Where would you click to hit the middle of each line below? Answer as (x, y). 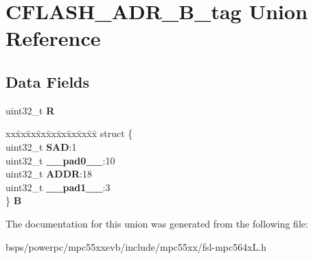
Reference (53, 38)
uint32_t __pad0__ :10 (60, 160)
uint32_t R (30, 110)
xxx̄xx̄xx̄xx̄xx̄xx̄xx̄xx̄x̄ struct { (69, 133)
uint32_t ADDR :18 (49, 174)
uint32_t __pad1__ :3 (58, 187)
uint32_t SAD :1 (41, 146)
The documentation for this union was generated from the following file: (157, 223)
